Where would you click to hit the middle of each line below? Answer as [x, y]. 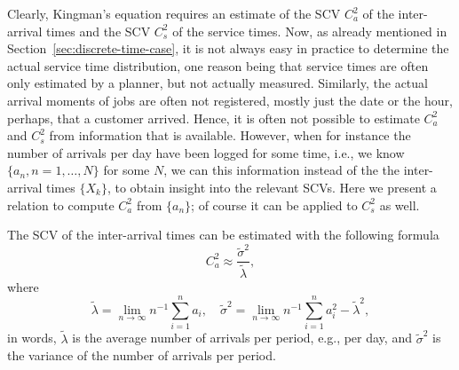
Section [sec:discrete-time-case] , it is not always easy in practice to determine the [228, 48]
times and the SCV [99, 31]
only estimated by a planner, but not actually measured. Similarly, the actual [218, 83]
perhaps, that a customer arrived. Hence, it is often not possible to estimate [214, 118]
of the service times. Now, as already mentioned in [310, 31]
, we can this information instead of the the [282, 170]
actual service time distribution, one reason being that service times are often [218, 65]
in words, [32, 338]
